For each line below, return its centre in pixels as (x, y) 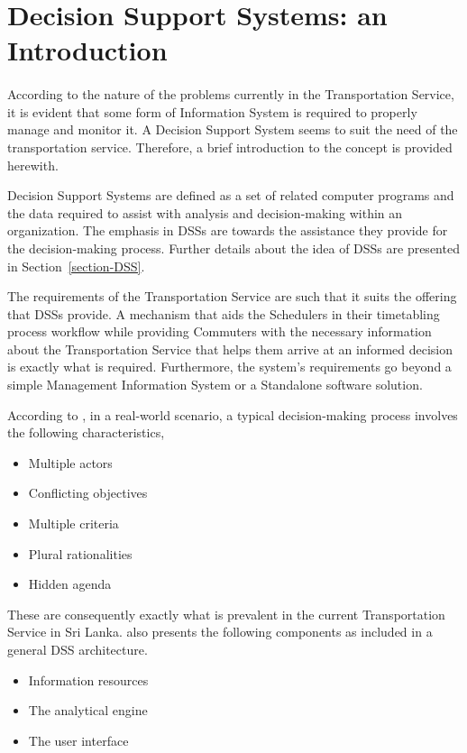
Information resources (88, 680)
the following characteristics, (86, 432)
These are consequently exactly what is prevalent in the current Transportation (226, 614)
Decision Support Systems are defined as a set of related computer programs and (231, 195)
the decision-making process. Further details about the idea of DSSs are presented (233, 248)
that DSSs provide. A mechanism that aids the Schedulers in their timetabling (224, 313)
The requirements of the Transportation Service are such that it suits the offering (232, 296)
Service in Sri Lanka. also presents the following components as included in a (220, 632)
